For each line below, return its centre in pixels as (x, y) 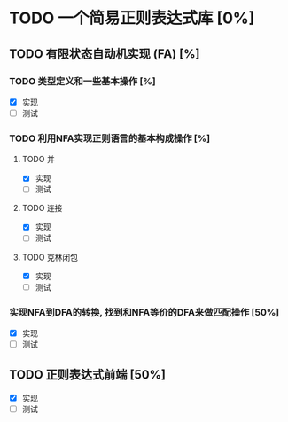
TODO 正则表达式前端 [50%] (88, 375)
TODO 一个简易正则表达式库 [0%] (132, 18)
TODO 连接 (42, 208)
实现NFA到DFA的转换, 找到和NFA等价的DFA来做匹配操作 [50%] (144, 312)
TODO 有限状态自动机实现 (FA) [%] (105, 54)
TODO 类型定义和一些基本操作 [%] (83, 81)
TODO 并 (38, 160)
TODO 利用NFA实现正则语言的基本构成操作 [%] (110, 138)
